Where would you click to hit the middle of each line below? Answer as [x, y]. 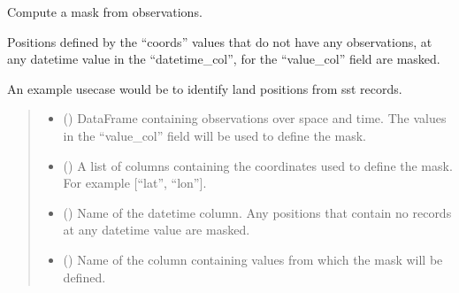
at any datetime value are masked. [157, 230]
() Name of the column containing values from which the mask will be [253, 259]
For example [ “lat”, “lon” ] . [135, 183]
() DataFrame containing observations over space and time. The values [255, 118]
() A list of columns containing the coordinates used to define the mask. [258, 165]
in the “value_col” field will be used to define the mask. [214, 135]
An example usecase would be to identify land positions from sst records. [205, 88]
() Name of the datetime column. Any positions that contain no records [257, 212]
